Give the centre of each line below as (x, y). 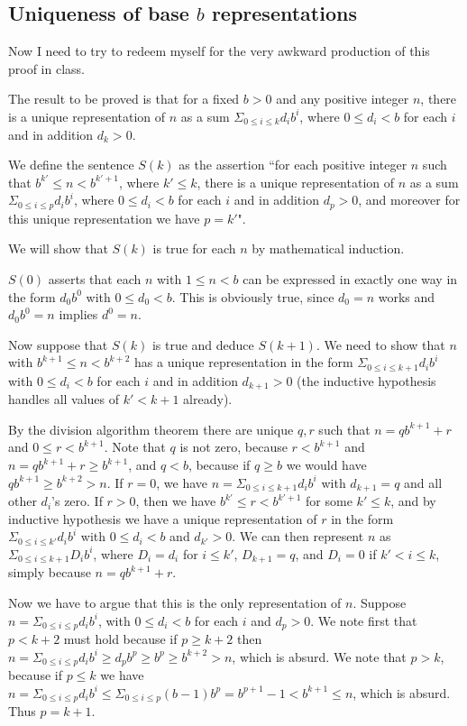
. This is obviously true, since (253, 296)
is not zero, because (233, 447)
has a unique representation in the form (244, 362)
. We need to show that (380, 344)
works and (407, 296)
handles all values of (64, 399)
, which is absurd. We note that (319, 656)
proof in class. (46, 68)
